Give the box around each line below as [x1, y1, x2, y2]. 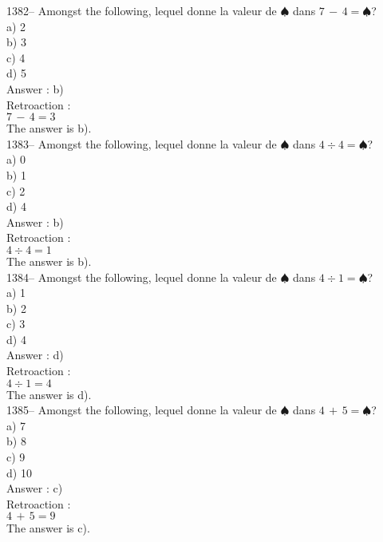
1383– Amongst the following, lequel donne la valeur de [6, 135, 277, 152]
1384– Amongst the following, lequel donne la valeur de [6, 268, 277, 285]
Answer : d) [6, 346, 64, 363]
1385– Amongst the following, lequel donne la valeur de [6, 402, 277, 418]
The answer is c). [6, 520, 90, 536]
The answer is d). [6, 386, 92, 402]
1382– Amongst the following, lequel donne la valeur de [6, 2, 277, 18]
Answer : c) [6, 480, 63, 497]
